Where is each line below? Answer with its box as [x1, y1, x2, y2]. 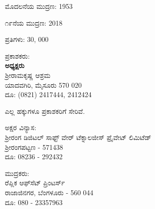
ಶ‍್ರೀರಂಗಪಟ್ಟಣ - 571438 [5, 141, 63, 152]
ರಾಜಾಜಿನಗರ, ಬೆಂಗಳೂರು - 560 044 [5, 187, 94, 197]
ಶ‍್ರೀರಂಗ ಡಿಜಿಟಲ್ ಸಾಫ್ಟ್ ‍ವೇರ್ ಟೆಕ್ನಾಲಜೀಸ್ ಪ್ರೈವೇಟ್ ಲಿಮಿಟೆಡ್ [5, 132, 152, 142]
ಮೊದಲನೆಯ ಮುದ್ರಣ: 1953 [5, 1, 73, 11]
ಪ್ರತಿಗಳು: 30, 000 [5, 34, 49, 44]
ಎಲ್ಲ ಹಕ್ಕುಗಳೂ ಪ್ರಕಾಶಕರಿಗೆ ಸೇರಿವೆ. [5, 105, 85, 116]
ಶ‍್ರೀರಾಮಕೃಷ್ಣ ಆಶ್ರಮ [5, 70, 51, 80]
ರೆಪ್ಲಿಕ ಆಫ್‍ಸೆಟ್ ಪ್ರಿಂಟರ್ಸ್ [5, 177, 65, 188]
